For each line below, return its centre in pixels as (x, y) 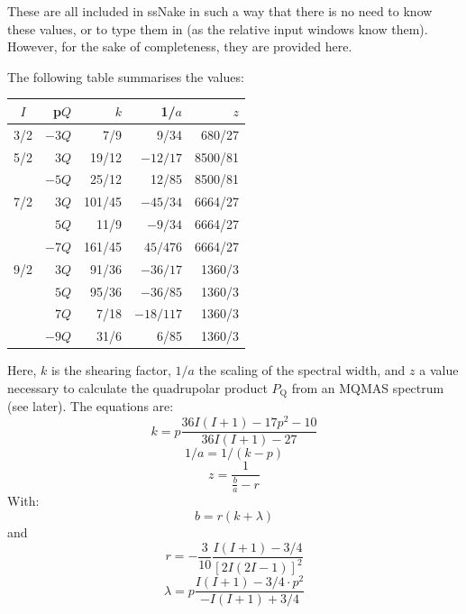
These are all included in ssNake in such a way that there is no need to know (220, 11)
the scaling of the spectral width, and (302, 370)
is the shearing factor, (111, 370)
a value (439, 370)
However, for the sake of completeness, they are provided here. (180, 46)
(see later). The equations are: (91, 406)
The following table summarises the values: (126, 76)
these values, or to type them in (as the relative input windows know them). (218, 28)
